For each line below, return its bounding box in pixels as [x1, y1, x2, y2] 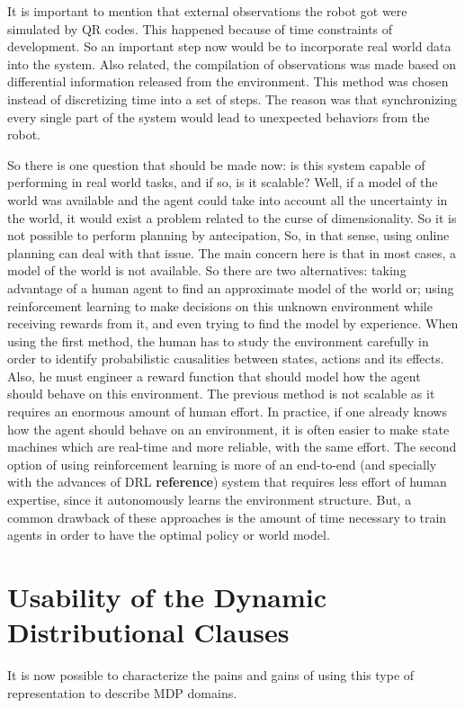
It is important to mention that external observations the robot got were [7, 2, 407, 20]
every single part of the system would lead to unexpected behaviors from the [7, 107, 430, 126]
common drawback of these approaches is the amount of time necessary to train [7, 507, 447, 526]
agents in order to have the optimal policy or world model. [7, 525, 330, 544]
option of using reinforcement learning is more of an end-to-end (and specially [7, 454, 437, 473]
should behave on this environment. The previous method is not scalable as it [7, 384, 435, 403]
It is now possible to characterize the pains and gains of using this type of [7, 666, 415, 685]
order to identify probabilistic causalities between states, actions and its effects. [7, 349, 444, 368]
